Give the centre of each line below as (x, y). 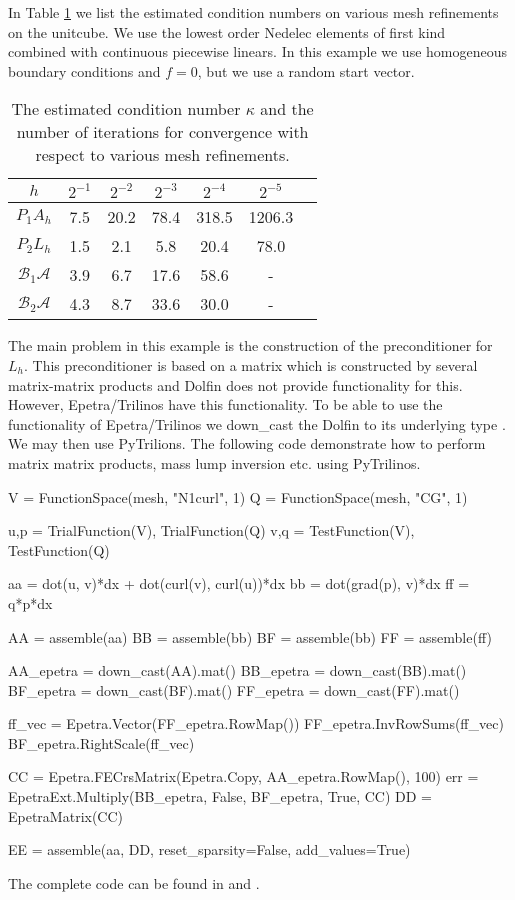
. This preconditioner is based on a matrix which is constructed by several (250, 364)
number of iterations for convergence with (162, 132)
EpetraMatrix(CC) (66, 815)
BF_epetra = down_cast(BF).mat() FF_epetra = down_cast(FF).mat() (234, 689)
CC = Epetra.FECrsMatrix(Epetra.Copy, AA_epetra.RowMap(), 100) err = (243, 776)
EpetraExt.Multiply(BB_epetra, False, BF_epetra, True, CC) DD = (220, 796)
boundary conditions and (84, 70)
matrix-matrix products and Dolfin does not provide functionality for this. (235, 384)
